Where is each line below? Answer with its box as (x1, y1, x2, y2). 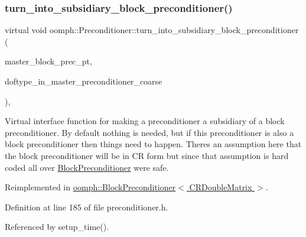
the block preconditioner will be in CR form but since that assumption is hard (5, 149, 289, 161)
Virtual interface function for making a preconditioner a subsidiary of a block (5, 115, 285, 127)
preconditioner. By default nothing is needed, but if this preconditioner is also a (5, 126, 294, 138)
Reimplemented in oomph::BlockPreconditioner (5, 181, 176, 193)
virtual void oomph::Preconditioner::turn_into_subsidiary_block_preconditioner (5, 24, 299, 36)
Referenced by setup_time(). (5, 220, 109, 233)
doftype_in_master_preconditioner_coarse (5, 75, 162, 87)
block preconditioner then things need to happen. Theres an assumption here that (5, 138, 302, 150)
